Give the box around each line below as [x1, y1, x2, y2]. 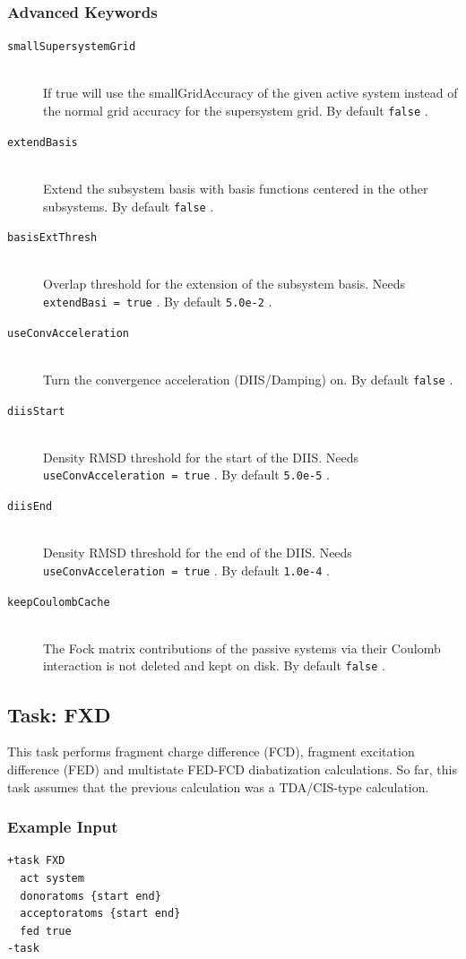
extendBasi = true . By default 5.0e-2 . [43, 292, 272, 311]
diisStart [7, 404, 65, 418]
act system [20, 871, 84, 885]
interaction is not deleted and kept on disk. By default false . [43, 656, 385, 675]
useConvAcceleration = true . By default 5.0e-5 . [43, 465, 330, 484]
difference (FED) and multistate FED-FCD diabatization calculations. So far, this [7, 759, 458, 778]
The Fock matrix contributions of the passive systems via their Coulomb [43, 638, 441, 657]
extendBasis [7, 135, 78, 149]
